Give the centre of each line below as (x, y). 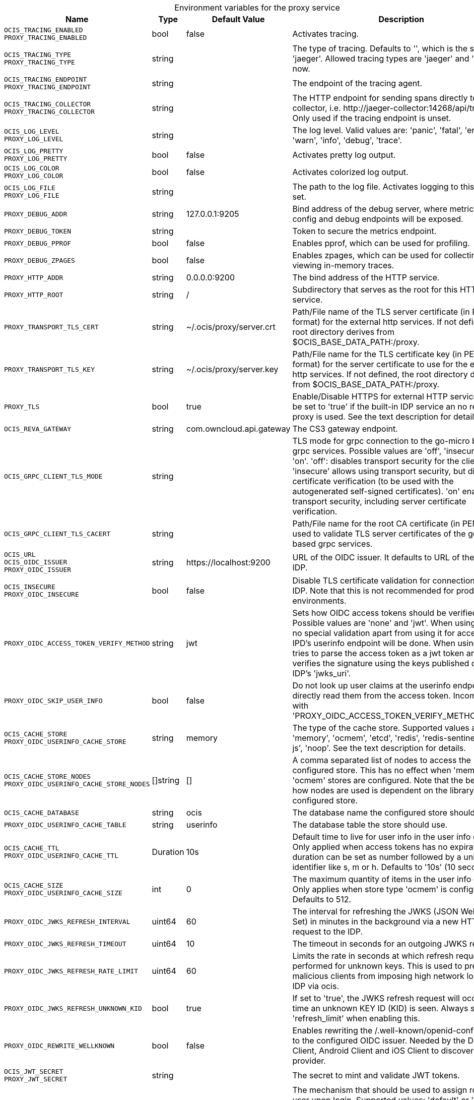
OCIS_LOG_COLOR (32, 168)
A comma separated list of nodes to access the (382, 760)
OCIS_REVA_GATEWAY (38, 429)
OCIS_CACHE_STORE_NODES (48, 776)
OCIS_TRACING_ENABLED (44, 30)
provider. (309, 1061)
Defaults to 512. (322, 899)
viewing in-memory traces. (343, 265)
